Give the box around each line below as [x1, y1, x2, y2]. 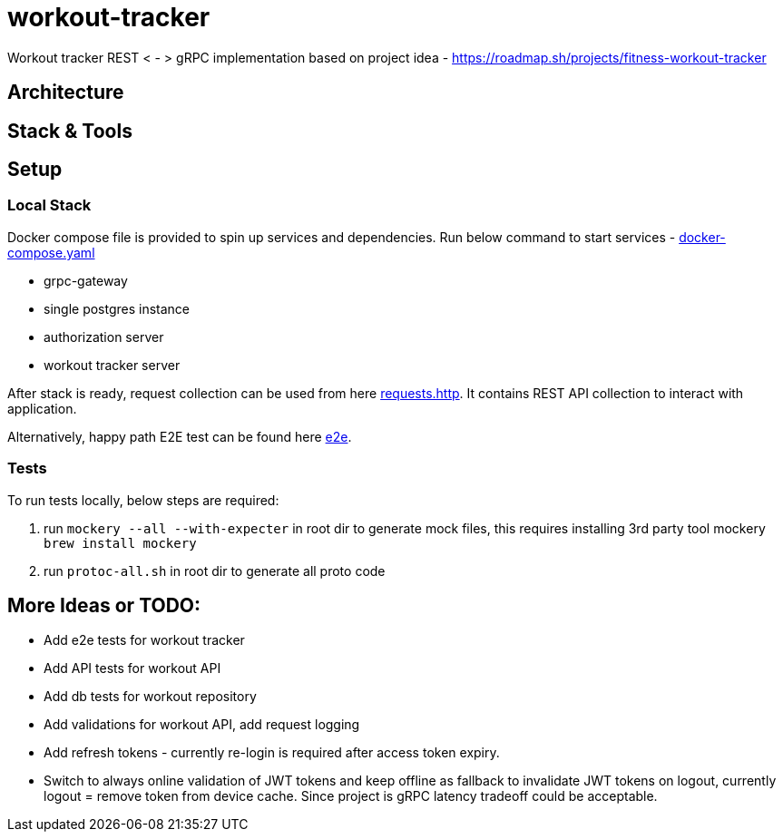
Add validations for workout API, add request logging [44, 717, 360, 733]
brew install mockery [44, 535, 197, 551]
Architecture [7, 81, 124, 104]
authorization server [44, 328, 164, 345]
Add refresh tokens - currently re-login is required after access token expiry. [44, 745, 500, 761]
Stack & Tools [7, 119, 132, 142]
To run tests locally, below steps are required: [7, 492, 279, 508]
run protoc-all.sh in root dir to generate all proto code [44, 562, 386, 579]
